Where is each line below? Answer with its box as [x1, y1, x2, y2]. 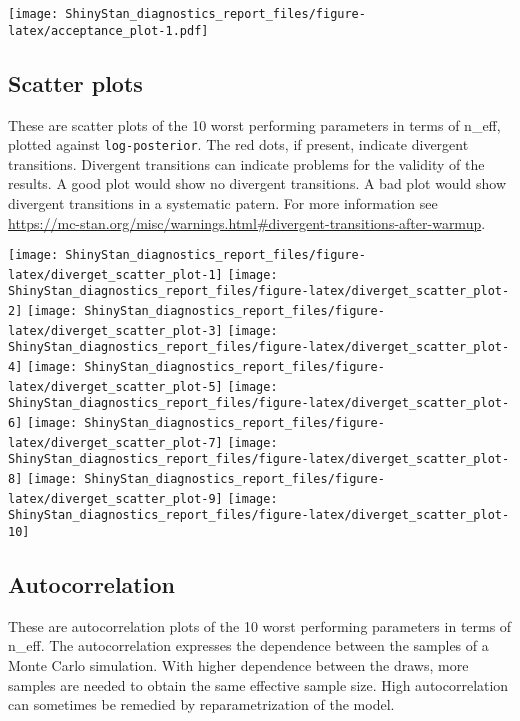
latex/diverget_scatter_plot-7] [8, 435, 223, 450]
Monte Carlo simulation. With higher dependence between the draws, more [8, 655, 469, 676]
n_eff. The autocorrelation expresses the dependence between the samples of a [8, 635, 489, 656]
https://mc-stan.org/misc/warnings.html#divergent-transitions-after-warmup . [8, 212, 486, 233]
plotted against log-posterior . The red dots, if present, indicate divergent [8, 134, 469, 155]
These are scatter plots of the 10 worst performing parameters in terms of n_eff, [8, 114, 501, 135]
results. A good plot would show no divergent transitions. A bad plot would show [8, 173, 506, 194]
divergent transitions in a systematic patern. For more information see [8, 192, 438, 213]
